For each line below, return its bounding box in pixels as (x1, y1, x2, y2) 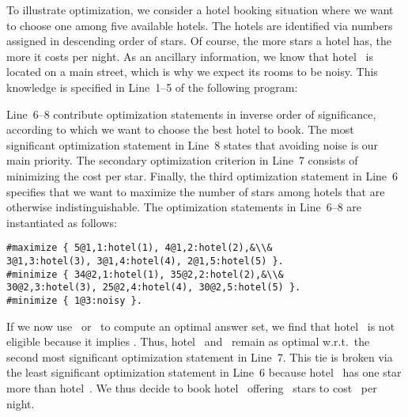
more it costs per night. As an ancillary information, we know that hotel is (6, 47, 374, 64)
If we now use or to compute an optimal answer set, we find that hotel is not (6, 317, 395, 334)
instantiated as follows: (6, 214, 117, 230)
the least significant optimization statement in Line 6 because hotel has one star (6, 364, 402, 381)
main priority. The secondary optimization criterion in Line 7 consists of (6, 152, 358, 169)
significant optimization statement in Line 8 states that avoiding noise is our (6, 136, 379, 153)
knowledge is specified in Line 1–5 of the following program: (6, 78, 298, 95)
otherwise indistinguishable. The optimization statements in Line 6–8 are (6, 199, 362, 215)
